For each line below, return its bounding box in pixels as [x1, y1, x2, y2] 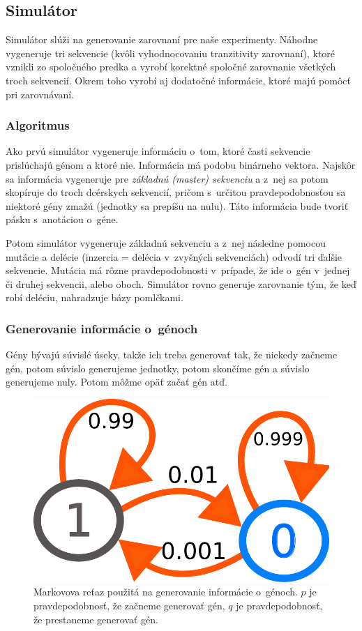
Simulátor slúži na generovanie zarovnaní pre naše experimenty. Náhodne [6, 32, 318, 47]
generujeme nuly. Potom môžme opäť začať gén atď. [6, 374, 227, 389]
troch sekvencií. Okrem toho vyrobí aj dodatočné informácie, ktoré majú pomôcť [6, 73, 351, 87]
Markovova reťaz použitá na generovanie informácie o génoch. [33, 584, 298, 599]
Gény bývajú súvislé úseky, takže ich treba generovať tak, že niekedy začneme [6, 347, 338, 362]
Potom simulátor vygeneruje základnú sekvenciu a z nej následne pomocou [6, 235, 326, 250]
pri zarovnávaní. [6, 86, 75, 101]
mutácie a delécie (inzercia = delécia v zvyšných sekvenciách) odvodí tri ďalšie [6, 249, 342, 264]
